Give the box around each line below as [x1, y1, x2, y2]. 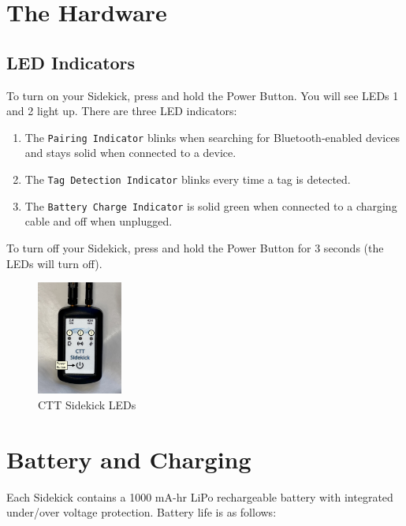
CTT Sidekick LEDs [38, 397, 136, 413]
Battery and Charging [6, 442, 251, 475]
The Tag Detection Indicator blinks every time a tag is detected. [24, 171, 351, 188]
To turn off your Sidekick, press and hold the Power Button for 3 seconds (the [6, 239, 384, 256]
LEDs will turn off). [6, 255, 102, 271]
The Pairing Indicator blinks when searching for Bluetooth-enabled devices [24, 129, 400, 145]
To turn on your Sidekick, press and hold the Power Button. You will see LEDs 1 [6, 87, 399, 103]
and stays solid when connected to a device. [24, 144, 237, 161]
